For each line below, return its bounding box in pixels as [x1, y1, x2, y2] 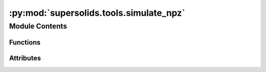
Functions [9, 38, 41, 46]
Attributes [9, 54, 41, 62]
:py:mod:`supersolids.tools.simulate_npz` [9, 7, 185, 18]
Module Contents [9, 22, 67, 31]
